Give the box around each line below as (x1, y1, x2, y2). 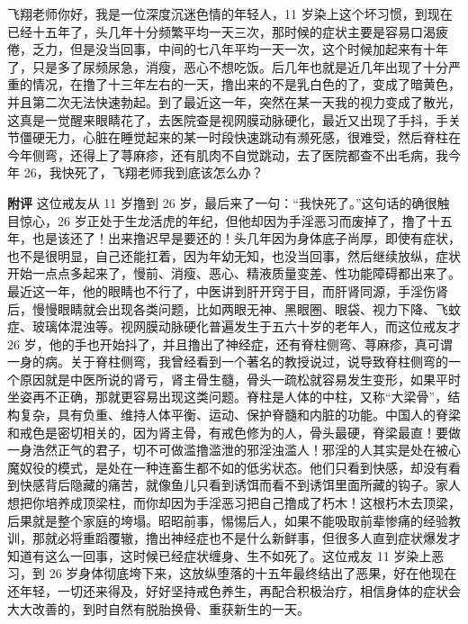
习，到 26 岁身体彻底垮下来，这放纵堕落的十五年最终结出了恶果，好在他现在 (7, 564, 457, 583)
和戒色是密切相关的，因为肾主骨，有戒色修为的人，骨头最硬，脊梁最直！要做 (7, 422, 461, 441)
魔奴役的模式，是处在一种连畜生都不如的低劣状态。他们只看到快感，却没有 (7, 457, 448, 476)
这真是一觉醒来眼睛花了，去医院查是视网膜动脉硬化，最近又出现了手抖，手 (7, 110, 448, 129)
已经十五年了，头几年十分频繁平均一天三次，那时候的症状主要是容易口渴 (7, 22, 436, 41)
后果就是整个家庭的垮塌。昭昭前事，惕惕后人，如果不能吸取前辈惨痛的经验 (7, 511, 448, 529)
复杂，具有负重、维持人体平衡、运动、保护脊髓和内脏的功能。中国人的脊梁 (19, 405, 461, 424)
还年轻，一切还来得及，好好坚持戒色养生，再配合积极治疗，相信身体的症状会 (7, 582, 461, 600)
